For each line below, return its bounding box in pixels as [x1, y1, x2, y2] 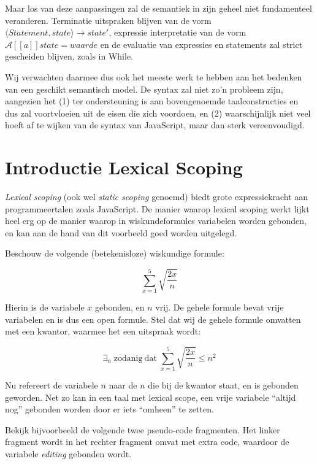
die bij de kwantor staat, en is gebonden [148, 379, 299, 392]
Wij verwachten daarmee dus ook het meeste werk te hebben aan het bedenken [5, 70, 302, 83]
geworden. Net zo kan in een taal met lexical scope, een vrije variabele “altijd [5, 390, 296, 403]
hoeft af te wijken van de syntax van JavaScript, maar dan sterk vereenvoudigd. [5, 118, 305, 131]
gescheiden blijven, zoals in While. [5, 50, 133, 63]
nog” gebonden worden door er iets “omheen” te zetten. [5, 403, 214, 416]
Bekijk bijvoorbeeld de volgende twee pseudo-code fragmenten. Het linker [5, 423, 280, 436]
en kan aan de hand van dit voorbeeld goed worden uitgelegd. [5, 226, 237, 239]
